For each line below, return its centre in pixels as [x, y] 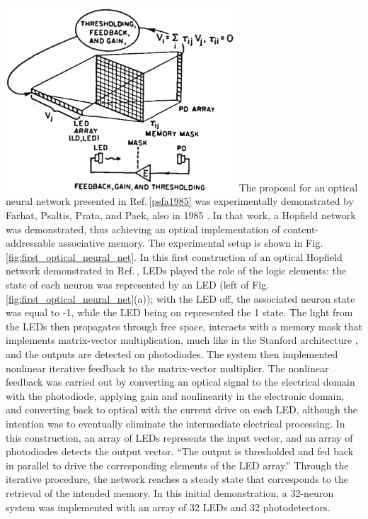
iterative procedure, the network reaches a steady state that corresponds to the [177, 479]
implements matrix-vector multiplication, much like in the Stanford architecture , [182, 340]
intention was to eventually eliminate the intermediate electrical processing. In [176, 423]
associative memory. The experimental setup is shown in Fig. [191, 243]
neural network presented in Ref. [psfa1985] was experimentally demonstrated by [180, 201]
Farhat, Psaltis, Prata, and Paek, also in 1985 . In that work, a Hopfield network [181, 215]
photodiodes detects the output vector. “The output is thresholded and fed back [180, 451]
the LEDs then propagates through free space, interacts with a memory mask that [184, 326]
